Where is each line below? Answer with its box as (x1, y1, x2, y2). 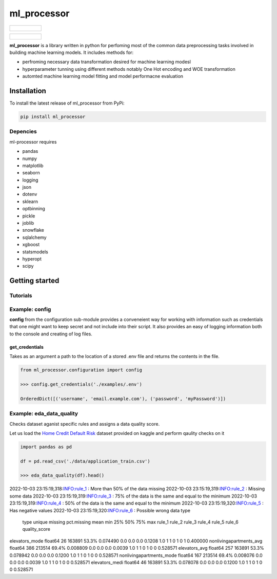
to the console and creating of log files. (9, 331, 92, 337)
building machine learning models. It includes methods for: (9, 49, 134, 55)
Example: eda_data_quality (9, 410, 78, 417)
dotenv (22, 191, 37, 197)
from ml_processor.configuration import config (20, 367, 142, 373)
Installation (9, 86, 46, 95)
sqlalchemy (22, 234, 47, 241)
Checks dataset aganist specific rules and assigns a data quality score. (9, 421, 160, 427)
